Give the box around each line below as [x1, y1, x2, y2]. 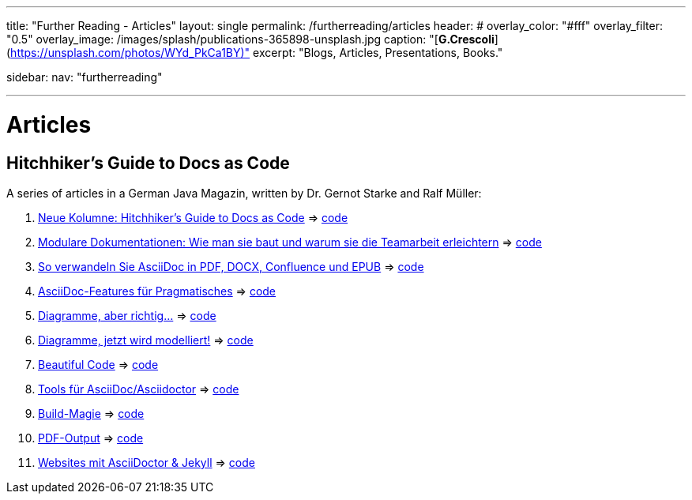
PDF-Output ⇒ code [38, 430, 144, 445]
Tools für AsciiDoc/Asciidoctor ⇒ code [38, 382, 239, 396]
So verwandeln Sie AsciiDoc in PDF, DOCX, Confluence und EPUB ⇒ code [38, 259, 424, 273]
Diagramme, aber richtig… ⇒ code [38, 308, 216, 322]
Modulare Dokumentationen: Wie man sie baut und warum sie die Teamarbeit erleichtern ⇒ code [38, 235, 542, 249]
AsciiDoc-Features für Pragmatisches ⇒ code [38, 284, 276, 298]
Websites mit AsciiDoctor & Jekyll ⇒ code [38, 455, 255, 469]
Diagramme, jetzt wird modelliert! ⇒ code [38, 333, 254, 347]
